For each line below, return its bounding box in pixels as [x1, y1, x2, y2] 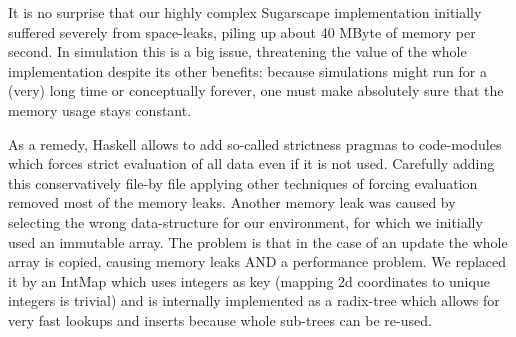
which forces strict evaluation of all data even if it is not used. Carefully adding [8, 153, 495, 174]
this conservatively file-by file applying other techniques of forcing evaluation [8, 172, 478, 193]
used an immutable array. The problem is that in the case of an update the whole [8, 231, 508, 252]
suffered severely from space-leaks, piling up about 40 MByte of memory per [8, 21, 476, 42]
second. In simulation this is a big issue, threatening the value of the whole [8, 41, 467, 62]
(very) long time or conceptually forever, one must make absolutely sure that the [8, 80, 504, 101]
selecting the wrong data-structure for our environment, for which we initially [8, 211, 483, 232]
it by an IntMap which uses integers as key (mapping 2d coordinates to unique [8, 270, 490, 291]
